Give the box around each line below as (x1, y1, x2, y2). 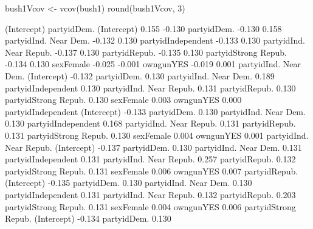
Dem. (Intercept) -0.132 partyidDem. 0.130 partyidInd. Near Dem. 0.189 (5, 69, 275, 82)
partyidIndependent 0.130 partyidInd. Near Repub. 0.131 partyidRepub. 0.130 (5, 81, 296, 94)
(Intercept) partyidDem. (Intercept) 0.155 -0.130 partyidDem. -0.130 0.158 (5, 22, 282, 35)
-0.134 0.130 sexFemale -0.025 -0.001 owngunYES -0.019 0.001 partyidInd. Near (5, 58, 301, 70)
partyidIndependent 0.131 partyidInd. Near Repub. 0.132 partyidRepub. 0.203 (5, 188, 296, 201)
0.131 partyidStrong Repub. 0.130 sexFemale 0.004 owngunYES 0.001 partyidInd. (5, 128, 309, 141)
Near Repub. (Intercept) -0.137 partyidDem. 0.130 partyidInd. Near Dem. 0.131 (5, 141, 302, 153)
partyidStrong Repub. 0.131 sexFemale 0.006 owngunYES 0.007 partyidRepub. (5, 164, 298, 177)
